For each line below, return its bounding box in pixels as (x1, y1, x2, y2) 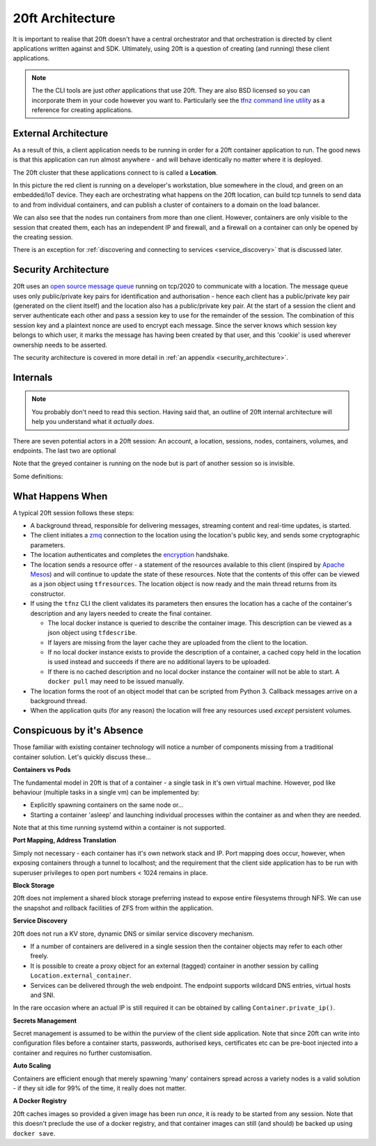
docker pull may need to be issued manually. (47, 677, 185, 686)
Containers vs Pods (13, 766, 71, 774)
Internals (13, 371, 53, 383)
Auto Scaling (13, 1062, 52, 1070)
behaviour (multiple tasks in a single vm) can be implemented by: (13, 787, 200, 796)
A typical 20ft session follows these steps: (13, 508, 134, 517)
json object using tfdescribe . (47, 629, 137, 637)
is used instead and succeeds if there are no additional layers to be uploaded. (47, 658, 271, 666)
